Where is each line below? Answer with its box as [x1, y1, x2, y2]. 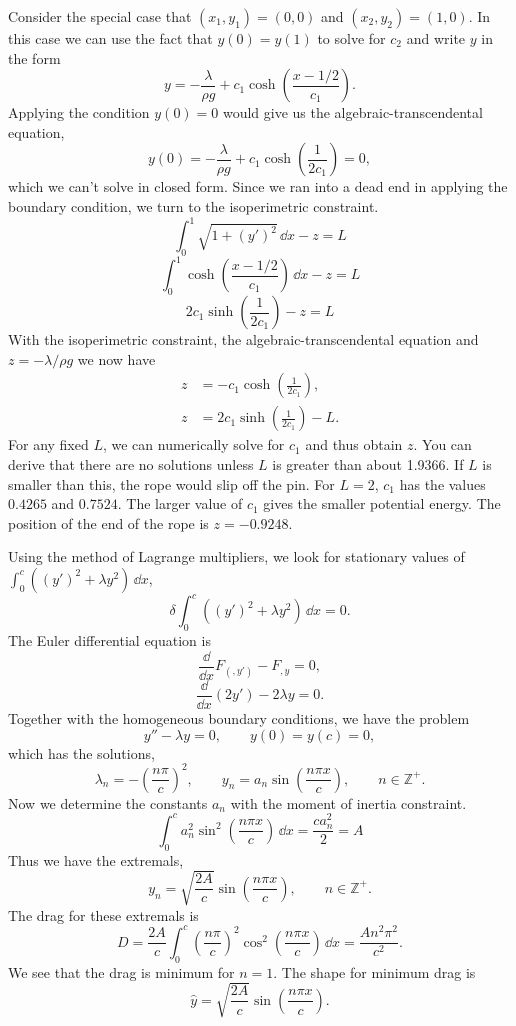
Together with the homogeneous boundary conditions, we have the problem [8, 707, 470, 728]
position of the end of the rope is [8, 512, 209, 533]
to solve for [317, 28, 386, 48]
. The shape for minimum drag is [273, 961, 476, 982]
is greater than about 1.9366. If [272, 454, 464, 474]
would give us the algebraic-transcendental [222, 102, 483, 123]
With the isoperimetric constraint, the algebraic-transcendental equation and [8, 329, 479, 350]
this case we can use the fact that [8, 28, 213, 48]
